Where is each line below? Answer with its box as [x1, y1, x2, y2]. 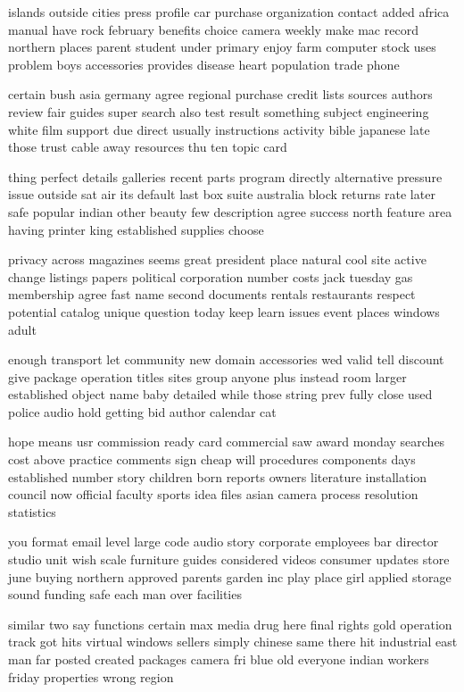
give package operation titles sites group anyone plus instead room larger [8, 367, 407, 386]
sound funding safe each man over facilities [8, 585, 242, 604]
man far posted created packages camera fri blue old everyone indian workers [8, 650, 429, 668]
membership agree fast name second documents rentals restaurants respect [8, 285, 416, 304]
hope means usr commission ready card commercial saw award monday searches [8, 432, 445, 451]
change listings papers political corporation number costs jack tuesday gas [8, 267, 413, 286]
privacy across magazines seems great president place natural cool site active [8, 250, 427, 269]
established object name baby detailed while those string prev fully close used [8, 385, 433, 404]
